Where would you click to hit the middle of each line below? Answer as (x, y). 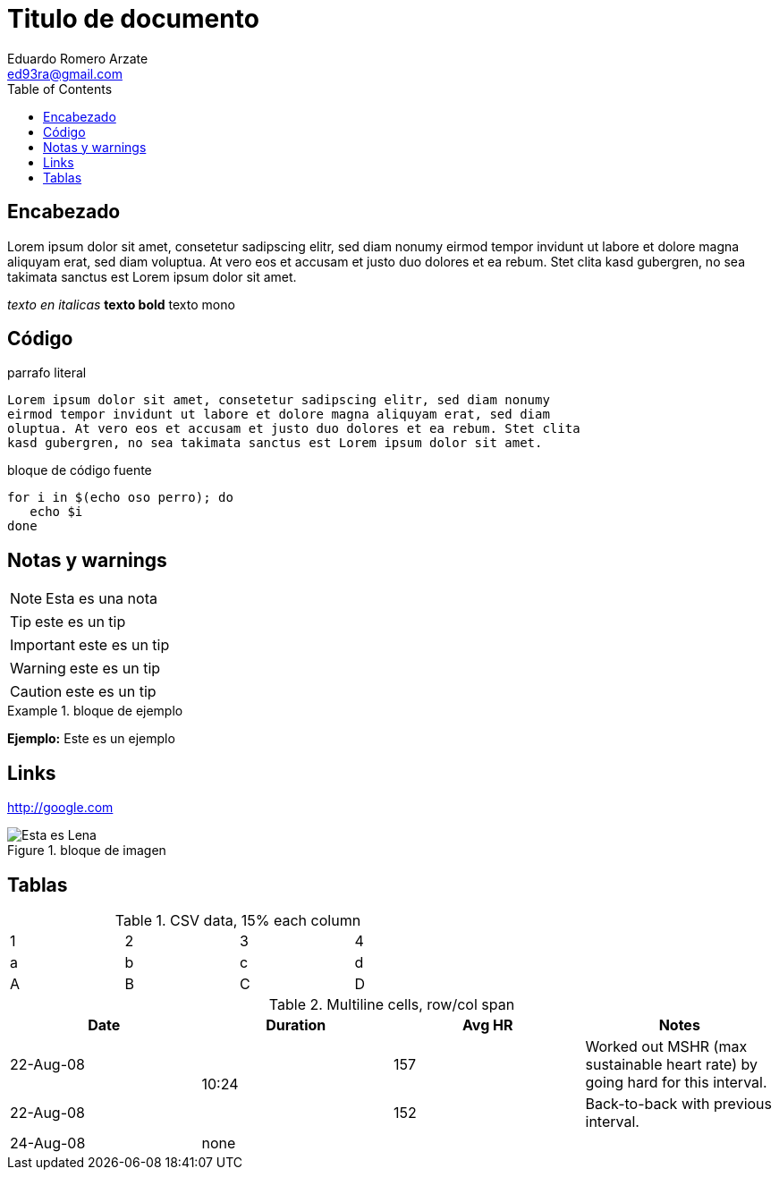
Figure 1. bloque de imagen (87, 851)
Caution (36, 692)
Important (42, 645)
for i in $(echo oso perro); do (120, 498)
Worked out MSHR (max (666, 1046)
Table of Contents (60, 89)
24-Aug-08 (48, 1143)
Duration (296, 1025)
